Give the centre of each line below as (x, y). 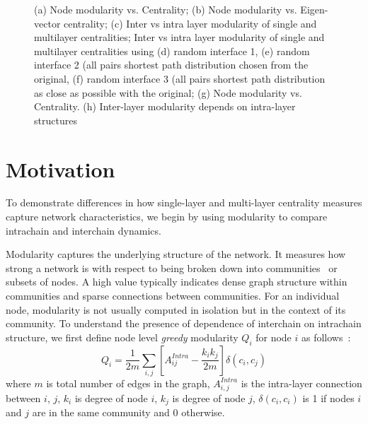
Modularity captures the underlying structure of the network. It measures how (176, 254)
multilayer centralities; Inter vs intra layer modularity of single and (179, 37)
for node (274, 337)
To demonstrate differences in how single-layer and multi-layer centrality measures (184, 202)
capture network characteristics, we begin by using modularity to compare (167, 217)
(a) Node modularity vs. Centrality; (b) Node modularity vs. (166, 9)
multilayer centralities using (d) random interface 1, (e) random (172, 51)
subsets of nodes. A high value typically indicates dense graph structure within (177, 282)
